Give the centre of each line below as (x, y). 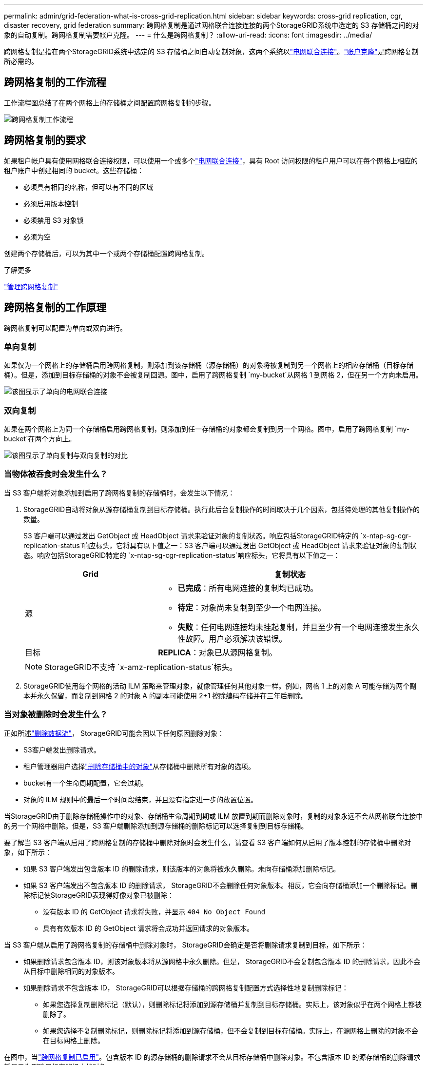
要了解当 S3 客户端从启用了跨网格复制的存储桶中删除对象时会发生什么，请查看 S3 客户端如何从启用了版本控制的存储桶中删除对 (208, 842)
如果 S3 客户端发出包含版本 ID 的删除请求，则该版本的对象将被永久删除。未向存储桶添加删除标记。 (182, 868)
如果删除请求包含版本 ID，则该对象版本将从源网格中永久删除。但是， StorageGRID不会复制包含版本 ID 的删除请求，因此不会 (222, 961)
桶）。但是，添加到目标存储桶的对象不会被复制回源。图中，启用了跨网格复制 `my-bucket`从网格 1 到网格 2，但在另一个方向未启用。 (213, 375)
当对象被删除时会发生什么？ (56, 715)
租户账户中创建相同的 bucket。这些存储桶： (74, 170)
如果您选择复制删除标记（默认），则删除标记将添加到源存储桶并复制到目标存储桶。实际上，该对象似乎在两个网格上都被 (232, 1004)
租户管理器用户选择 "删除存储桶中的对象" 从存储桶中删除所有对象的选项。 (139, 766)
